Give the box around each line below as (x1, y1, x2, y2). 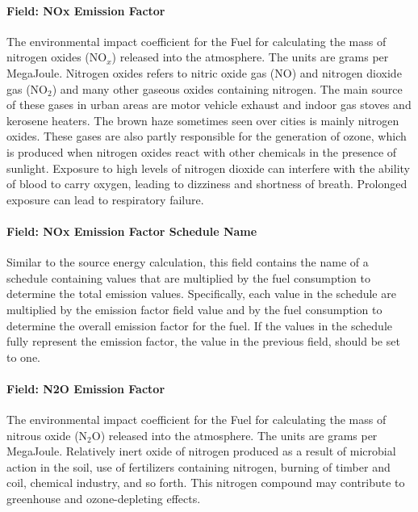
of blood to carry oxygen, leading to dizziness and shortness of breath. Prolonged (6, 175, 408, 192)
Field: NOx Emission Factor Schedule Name (6, 222, 257, 239)
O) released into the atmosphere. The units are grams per (91, 426, 378, 443)
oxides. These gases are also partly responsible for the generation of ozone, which (6, 128, 407, 145)
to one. (6, 348, 40, 365)
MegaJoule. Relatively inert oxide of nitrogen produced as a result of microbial (6, 443, 396, 460)
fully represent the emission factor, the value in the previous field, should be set (6, 333, 400, 350)
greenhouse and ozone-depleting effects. (6, 490, 201, 507)
